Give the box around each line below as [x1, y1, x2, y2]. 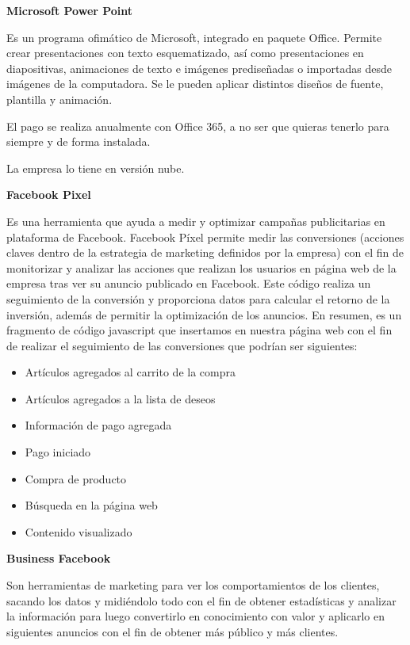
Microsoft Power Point [6, 2, 133, 18]
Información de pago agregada [25, 417, 172, 433]
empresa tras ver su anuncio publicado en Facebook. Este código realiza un [6, 275, 371, 292]
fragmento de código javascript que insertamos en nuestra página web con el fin [6, 322, 393, 338]
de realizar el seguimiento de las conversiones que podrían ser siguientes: [6, 337, 358, 353]
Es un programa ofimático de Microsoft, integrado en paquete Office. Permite [6, 29, 382, 45]
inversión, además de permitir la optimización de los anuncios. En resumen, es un [6, 306, 402, 322]
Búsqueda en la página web [25, 497, 158, 513]
